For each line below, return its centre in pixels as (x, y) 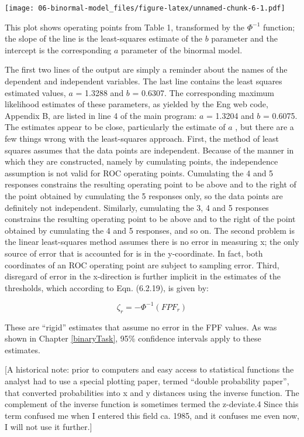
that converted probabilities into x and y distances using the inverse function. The (152, 392)
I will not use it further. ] (49, 427)
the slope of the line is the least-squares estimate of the (104, 38)
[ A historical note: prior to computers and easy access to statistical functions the (149, 369)
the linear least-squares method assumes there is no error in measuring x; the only (152, 242)
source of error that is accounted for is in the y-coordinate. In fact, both (134, 253)
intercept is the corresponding (58, 49)
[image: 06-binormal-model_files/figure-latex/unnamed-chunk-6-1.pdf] (145, 8)
